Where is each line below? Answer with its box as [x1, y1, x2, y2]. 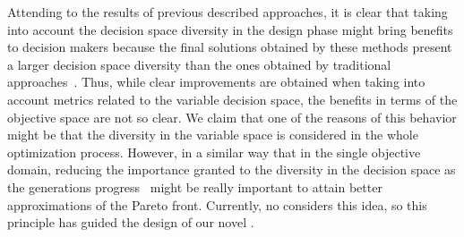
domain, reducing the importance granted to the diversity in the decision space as [7, 160, 456, 179]
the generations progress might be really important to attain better [7, 177, 382, 196]
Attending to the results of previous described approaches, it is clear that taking [7, 3, 448, 21]
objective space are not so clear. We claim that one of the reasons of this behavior [7, 107, 457, 126]
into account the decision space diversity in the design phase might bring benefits [7, 20, 453, 38]
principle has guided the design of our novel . [7, 213, 254, 232]
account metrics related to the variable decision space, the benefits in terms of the [7, 89, 458, 108]
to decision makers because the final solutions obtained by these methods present [7, 38, 452, 56]
